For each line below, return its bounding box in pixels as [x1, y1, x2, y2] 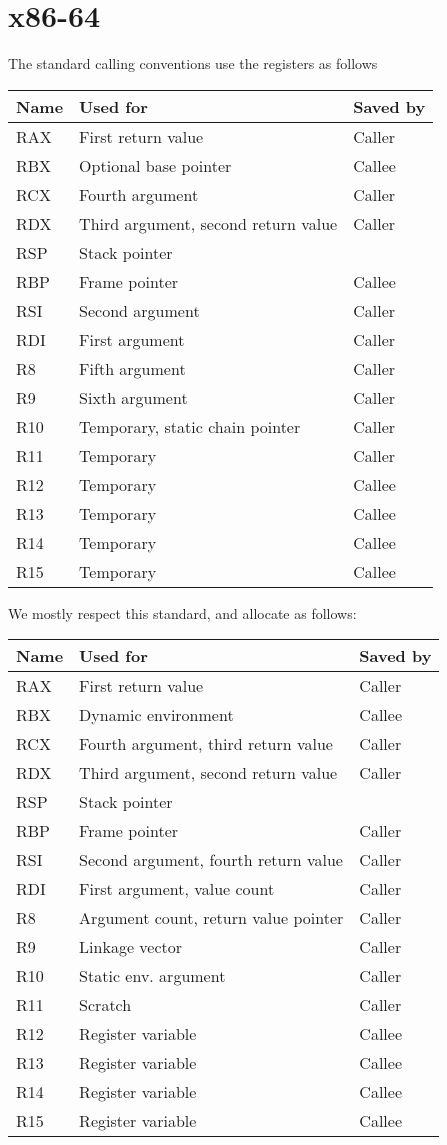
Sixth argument [79, 385, 188, 409]
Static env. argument [79, 964, 226, 988]
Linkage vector [79, 935, 183, 959]
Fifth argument [79, 356, 186, 380]
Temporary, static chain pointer [79, 414, 301, 438]
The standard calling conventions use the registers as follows [8, 53, 378, 74]
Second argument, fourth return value [79, 848, 343, 872]
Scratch [79, 993, 132, 1017]
